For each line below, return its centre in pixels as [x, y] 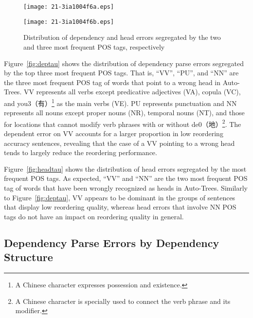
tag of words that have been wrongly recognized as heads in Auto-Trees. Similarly [126, 187]
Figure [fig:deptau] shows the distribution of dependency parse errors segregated [124, 63]
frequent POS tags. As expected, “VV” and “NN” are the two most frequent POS [126, 178]
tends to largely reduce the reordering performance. [81, 152]
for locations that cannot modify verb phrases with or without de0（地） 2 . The [123, 123]
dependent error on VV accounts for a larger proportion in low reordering [114, 133]
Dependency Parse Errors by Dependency [112, 242]
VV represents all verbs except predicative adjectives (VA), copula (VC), [132, 92]
